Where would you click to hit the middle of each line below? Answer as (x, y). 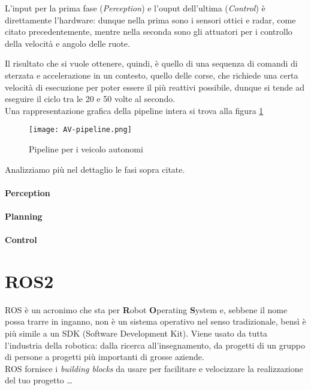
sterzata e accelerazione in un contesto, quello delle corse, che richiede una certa (152, 75)
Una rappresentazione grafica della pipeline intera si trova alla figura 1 (134, 110)
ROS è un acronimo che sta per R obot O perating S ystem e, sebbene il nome (146, 309)
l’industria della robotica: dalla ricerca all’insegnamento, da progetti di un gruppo (155, 345)
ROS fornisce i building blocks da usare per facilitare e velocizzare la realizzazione (154, 368)
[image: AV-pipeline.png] (80, 130)
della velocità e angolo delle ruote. (67, 43)
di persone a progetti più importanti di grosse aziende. (105, 357)
